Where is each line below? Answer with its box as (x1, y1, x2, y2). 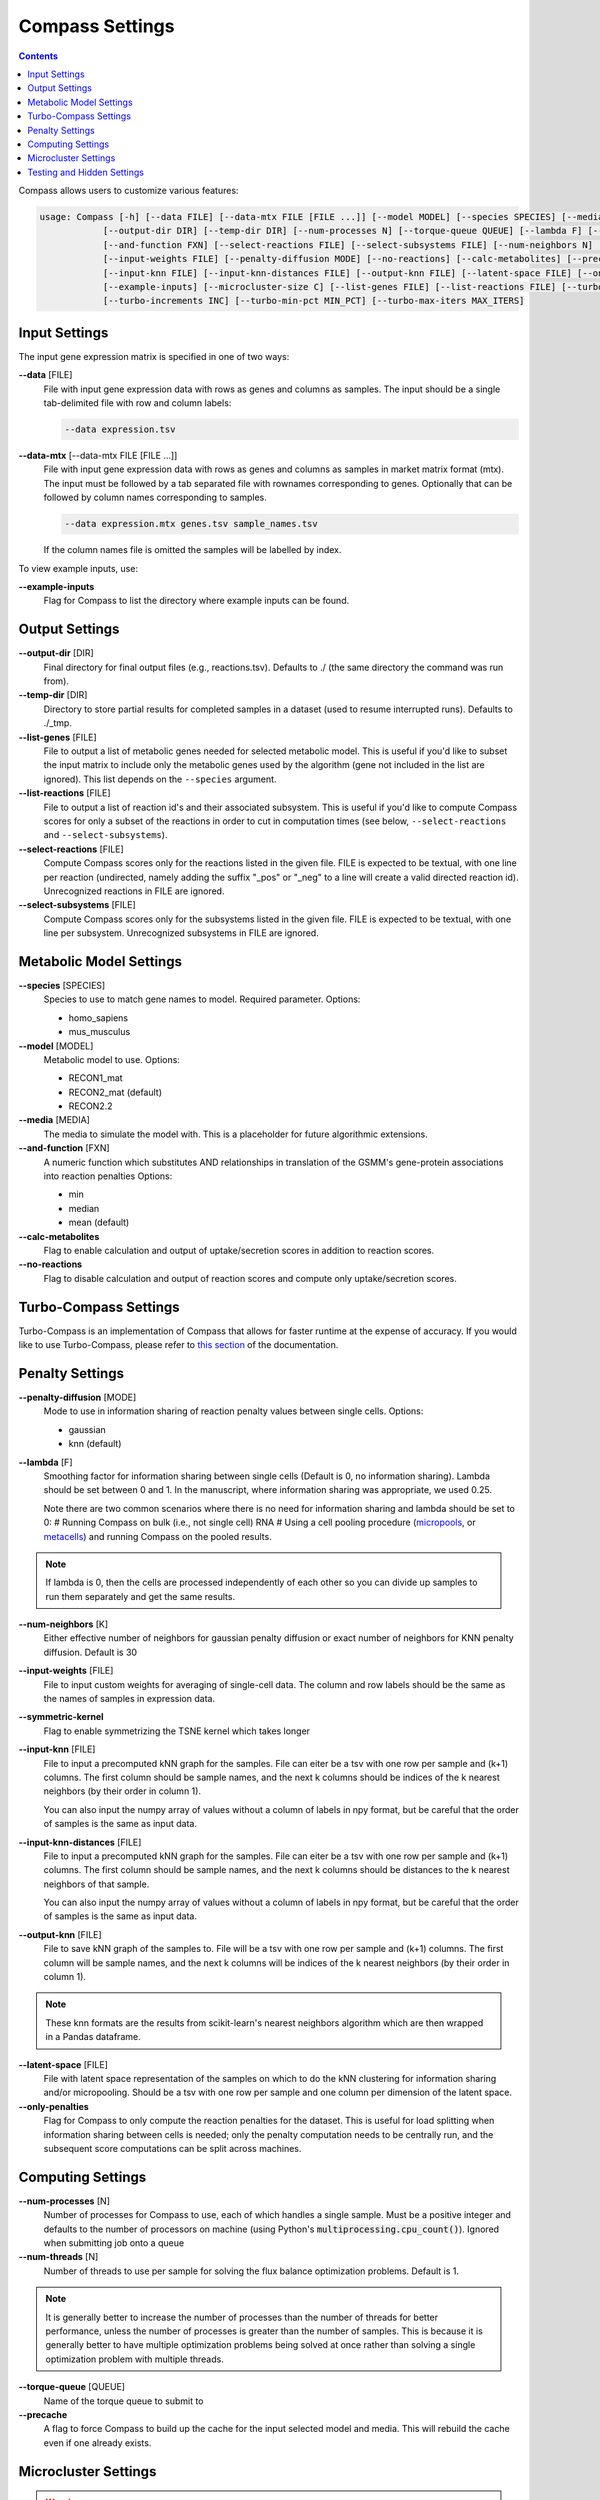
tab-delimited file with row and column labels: (43, 397, 232, 409)
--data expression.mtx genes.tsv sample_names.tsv (64, 518, 319, 530)
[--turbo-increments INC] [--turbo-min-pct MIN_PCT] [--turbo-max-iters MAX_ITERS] (102, 295, 525, 307)
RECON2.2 (68, 1100, 114, 1112)
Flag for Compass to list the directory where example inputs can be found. (43, 595, 350, 607)
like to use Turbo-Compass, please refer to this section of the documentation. (18, 1339, 339, 1351)
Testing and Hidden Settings (27, 166, 145, 178)
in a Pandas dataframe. (45, 2031, 141, 2043)
